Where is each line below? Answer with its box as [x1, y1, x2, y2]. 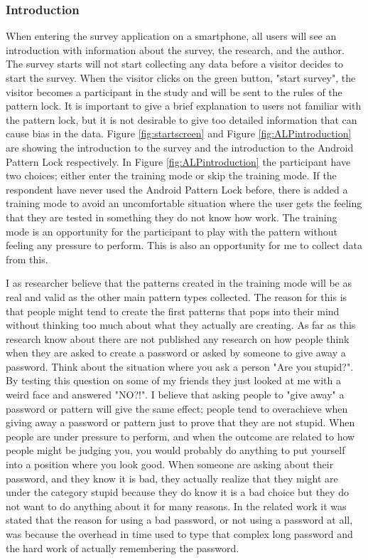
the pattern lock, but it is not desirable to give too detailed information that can [6, 112, 357, 127]
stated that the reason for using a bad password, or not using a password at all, [6, 512, 353, 527]
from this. [6, 251, 48, 266]
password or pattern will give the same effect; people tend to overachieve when [6, 401, 348, 416]
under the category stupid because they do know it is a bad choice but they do [6, 485, 349, 500]
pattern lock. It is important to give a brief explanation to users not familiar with [6, 98, 362, 113]
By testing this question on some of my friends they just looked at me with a [6, 373, 341, 388]
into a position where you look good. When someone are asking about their [6, 457, 334, 472]
